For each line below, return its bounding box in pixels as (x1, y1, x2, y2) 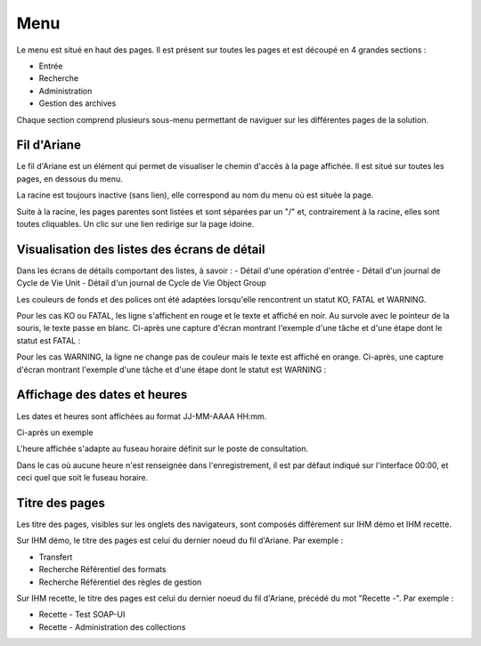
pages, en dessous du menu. (16, 174, 124, 184)
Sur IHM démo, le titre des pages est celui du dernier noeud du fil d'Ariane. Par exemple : (16, 535, 344, 546)
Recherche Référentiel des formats (38, 564, 167, 575)
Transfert (38, 552, 73, 562)
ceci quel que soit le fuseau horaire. (16, 472, 149, 483)
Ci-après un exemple (16, 427, 94, 438)
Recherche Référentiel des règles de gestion (38, 577, 202, 587)
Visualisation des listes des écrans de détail (16, 241, 265, 257)
